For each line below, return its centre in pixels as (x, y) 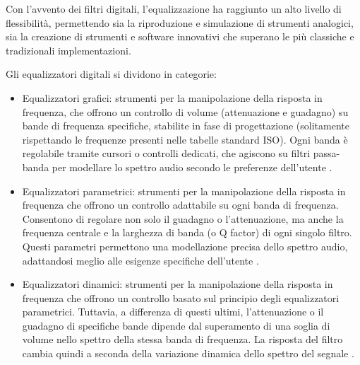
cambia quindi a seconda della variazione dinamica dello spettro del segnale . (188, 353)
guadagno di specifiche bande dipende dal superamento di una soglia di (176, 325)
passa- (326, 153)
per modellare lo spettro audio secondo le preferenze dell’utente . (192, 167)
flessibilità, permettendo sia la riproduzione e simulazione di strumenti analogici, (180, 22)
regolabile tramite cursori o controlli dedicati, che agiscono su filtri (166, 153)
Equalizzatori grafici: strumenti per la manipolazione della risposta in (172, 97)
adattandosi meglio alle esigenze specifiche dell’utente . (140, 260)
